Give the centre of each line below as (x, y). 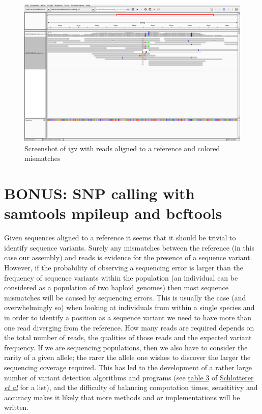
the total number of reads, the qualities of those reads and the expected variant (128, 337)
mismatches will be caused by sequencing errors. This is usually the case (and (125, 297)
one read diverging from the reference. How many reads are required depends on (129, 327)
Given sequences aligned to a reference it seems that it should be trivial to (120, 238)
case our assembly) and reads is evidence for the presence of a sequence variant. (128, 257)
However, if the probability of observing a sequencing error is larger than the (124, 268)
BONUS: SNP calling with (99, 193)
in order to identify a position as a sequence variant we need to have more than (128, 317)
